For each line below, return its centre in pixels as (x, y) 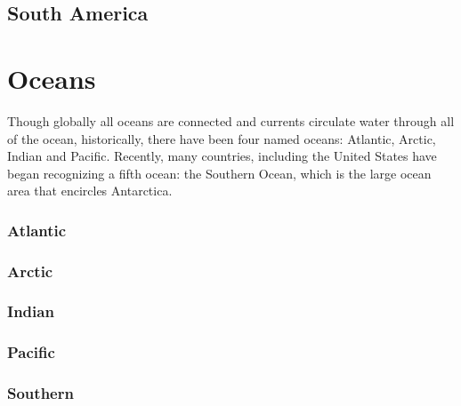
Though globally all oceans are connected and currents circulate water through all (231, 120)
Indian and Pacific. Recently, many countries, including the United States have (222, 156)
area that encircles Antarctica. (90, 191)
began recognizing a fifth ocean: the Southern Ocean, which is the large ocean (219, 173)
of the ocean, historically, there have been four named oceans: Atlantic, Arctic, (222, 138)
